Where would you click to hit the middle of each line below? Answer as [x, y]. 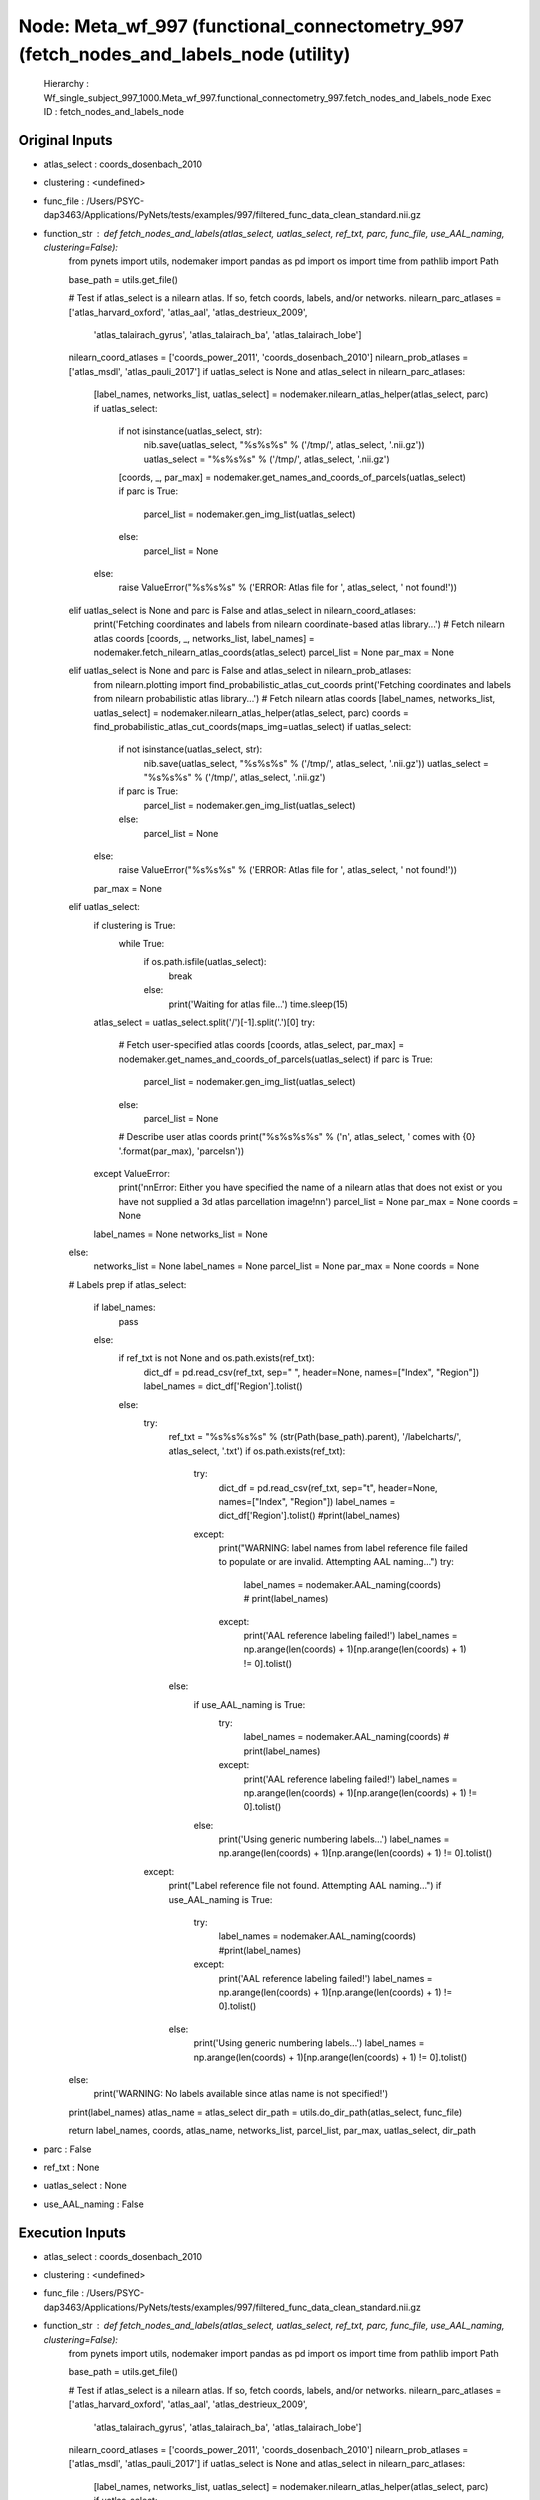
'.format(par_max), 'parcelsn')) [181, 1151]
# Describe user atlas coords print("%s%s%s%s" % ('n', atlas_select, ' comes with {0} [297, 1137]
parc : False [67, 2149]
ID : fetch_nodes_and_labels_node [114, 112]
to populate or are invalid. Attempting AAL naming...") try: [336, 1562]
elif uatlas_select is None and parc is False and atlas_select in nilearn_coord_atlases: [242, 610]
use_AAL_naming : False [93, 2204]
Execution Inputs [72, 2232]
